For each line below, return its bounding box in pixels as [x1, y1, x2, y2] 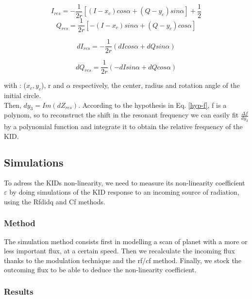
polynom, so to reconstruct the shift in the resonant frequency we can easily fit [4, 110, 239, 120]
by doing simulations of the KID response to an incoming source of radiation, [9, 187, 239, 197]
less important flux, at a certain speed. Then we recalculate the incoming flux [4, 246, 235, 256]
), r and [41, 80, 64, 90]
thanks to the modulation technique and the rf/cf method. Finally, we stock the [4, 255, 241, 265]
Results [4, 285, 34, 297]
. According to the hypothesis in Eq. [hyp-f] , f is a [78, 100, 227, 110]
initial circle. [4, 90, 41, 100]
